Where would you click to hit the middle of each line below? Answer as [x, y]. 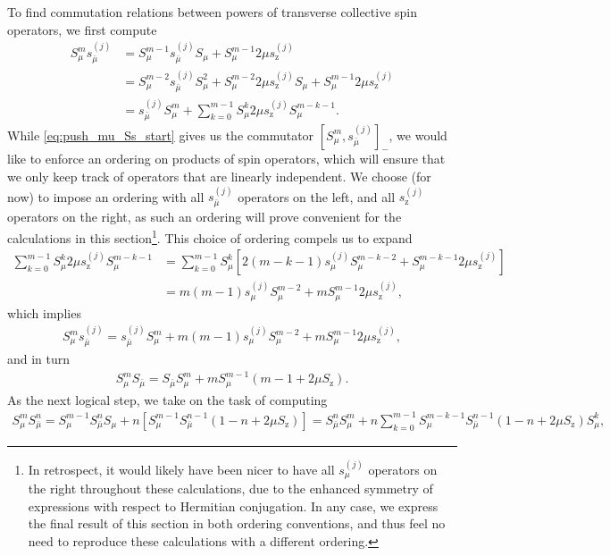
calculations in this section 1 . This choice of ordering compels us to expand [210, 236]
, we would [418, 135]
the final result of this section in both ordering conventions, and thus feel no [237, 523]
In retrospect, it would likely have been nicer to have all [181, 469]
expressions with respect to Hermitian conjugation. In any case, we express [233, 505]
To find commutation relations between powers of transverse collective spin [213, 12]
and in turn [39, 359]
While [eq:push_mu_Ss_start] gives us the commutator [161, 135]
